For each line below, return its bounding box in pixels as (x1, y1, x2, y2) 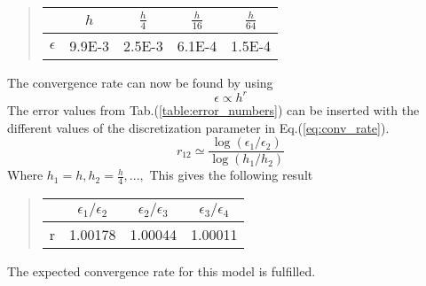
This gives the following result (149, 166, 313, 184)
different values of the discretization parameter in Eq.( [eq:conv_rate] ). (7, 118, 390, 136)
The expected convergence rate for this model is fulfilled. (7, 261, 316, 280)
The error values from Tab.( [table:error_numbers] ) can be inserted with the (7, 100, 420, 119)
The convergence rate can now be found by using (7, 73, 273, 91)
